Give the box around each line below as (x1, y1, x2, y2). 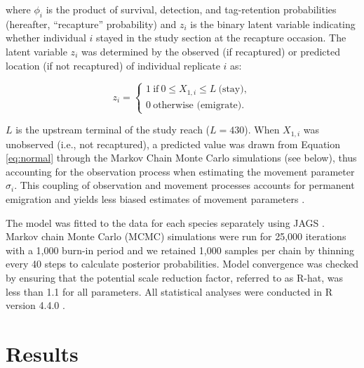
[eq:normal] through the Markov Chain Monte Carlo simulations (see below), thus (6, 150, 357, 165)
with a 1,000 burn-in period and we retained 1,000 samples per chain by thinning (6, 242, 354, 257)
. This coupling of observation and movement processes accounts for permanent (14, 178, 355, 192)
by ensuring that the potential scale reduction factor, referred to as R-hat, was (6, 270, 344, 284)
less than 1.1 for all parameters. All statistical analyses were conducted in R (6, 284, 332, 298)
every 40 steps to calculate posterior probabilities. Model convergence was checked (6, 256, 358, 271)
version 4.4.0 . (6, 298, 65, 313)
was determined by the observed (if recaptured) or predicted (81, 44, 341, 58)
